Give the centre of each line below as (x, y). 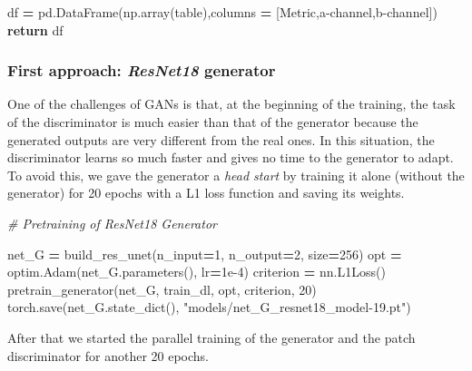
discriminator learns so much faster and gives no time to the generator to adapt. (231, 157)
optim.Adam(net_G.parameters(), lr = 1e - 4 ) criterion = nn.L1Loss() (197, 272)
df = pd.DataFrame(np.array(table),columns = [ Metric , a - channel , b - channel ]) (222, 12)
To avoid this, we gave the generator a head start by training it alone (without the (236, 175)
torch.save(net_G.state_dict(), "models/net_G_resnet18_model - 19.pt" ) (209, 307)
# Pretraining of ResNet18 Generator (112, 223)
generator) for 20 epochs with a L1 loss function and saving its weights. (206, 193)
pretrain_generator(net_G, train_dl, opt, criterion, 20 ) (162, 289)
